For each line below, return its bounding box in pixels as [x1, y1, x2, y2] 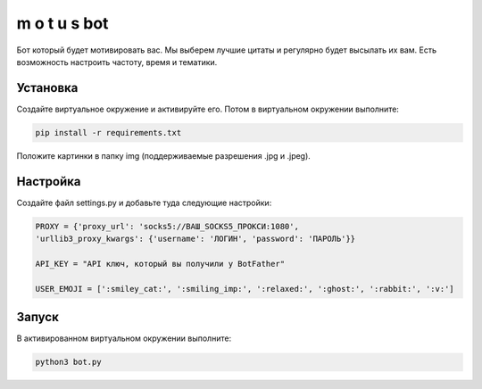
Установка [16, 80, 79, 95]
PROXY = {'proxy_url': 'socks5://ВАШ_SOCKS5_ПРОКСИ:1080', [35, 221, 299, 231]
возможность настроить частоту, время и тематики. [16, 56, 218, 67]
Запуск [16, 310, 60, 325]
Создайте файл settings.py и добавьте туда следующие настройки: [16, 197, 272, 208]
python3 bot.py [35, 357, 102, 368]
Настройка [16, 174, 81, 189]
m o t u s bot [16, 13, 109, 33]
